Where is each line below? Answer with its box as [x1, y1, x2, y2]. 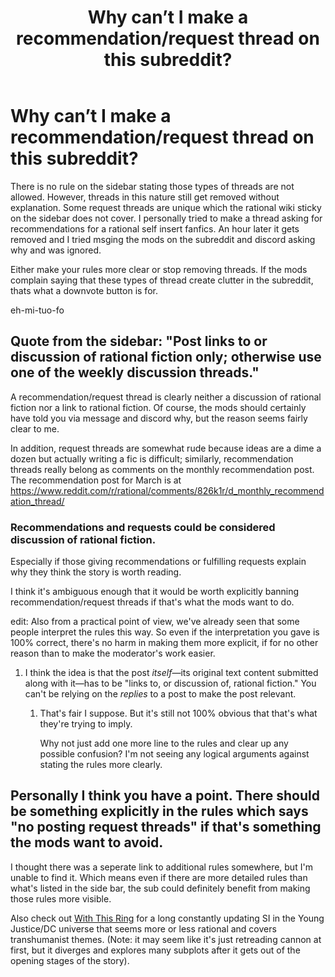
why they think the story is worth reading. [10, 566, 182, 578]
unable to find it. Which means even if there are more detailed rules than [10, 871, 308, 883]
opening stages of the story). [10, 954, 130, 966]
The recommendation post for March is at [10, 474, 182, 486]
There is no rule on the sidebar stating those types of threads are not [10, 180, 295, 192]
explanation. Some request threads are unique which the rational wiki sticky [10, 201, 322, 213]
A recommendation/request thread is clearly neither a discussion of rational [10, 391, 322, 403]
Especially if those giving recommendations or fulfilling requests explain [10, 556, 307, 568]
